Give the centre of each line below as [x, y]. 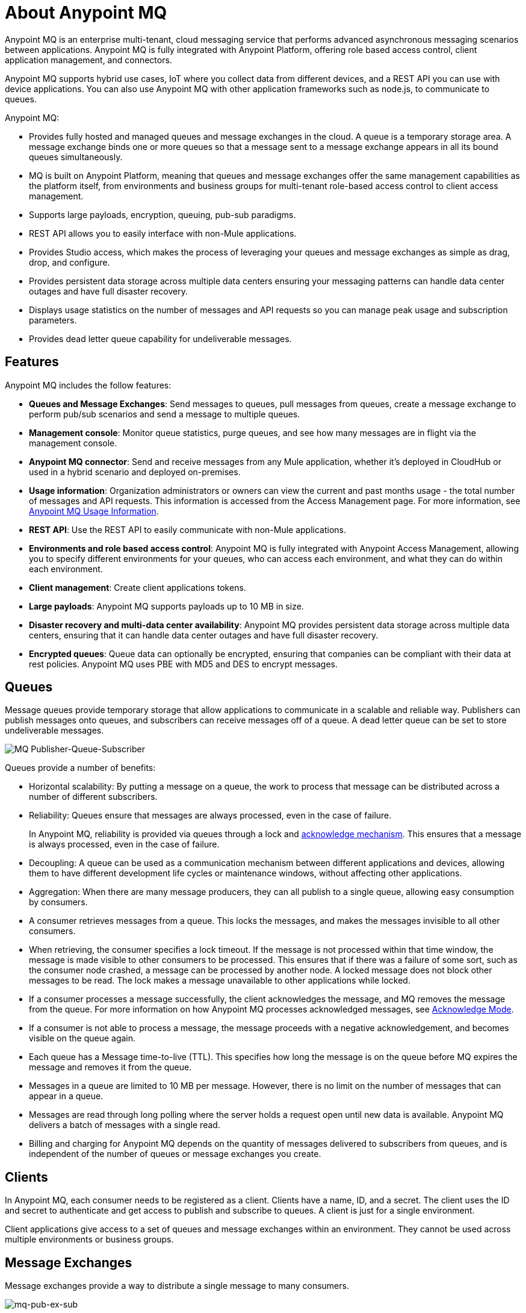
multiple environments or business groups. [89, 1240]
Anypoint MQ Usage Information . [94, 511]
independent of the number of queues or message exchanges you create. [175, 1154]
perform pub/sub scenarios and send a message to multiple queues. [165, 414]
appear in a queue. [66, 1096]
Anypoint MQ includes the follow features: [88, 385]
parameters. [53, 320]
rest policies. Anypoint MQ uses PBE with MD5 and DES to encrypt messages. [184, 664]
